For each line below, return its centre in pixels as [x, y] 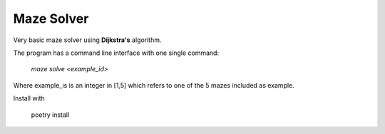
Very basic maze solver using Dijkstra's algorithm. [87, 40]
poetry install [50, 115]
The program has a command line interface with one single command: [116, 53]
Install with [29, 98]
